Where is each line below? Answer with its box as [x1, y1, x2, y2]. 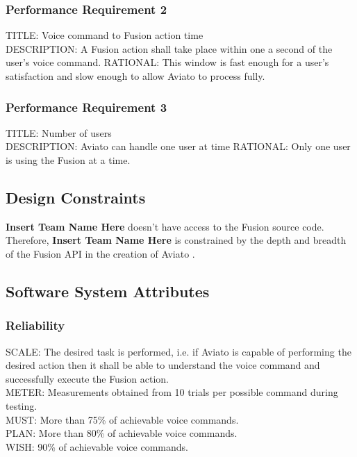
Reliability [6, 317, 65, 334]
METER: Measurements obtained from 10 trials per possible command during [6, 385, 338, 399]
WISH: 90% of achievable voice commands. [6, 439, 188, 454]
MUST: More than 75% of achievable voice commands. [6, 412, 239, 426]
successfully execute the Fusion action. [6, 371, 169, 385]
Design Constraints [6, 186, 146, 208]
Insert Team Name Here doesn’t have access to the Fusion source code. [6, 219, 324, 233]
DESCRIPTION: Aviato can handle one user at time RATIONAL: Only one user [6, 139, 351, 153]
